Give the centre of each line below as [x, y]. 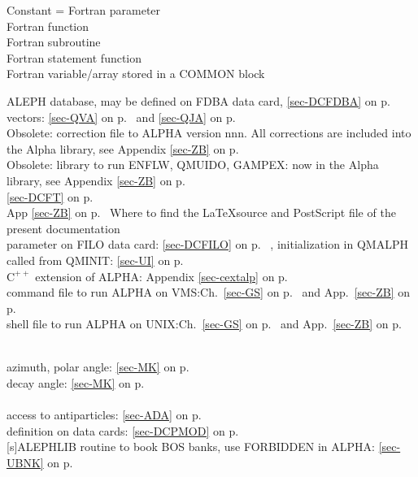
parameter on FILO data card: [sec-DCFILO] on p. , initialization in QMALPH [207, 244]
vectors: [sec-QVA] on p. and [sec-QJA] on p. [121, 117]
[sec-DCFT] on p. [50, 196]
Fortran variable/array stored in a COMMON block [136, 74]
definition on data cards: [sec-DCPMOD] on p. [123, 430]
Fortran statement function [74, 57]
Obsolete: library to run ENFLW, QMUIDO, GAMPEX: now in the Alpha [193, 165]
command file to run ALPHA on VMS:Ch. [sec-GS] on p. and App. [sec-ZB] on [208, 292]
